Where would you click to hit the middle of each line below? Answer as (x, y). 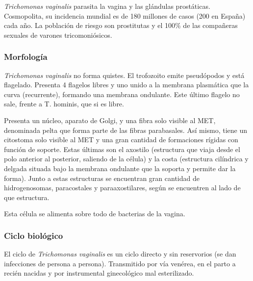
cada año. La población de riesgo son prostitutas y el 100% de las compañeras (121, 25)
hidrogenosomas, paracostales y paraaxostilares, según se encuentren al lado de (122, 188)
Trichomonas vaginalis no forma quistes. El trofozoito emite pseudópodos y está (124, 75)
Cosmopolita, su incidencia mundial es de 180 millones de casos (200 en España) (125, 15)
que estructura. (27, 197)
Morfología (26, 57)
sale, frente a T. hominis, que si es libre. (64, 104)
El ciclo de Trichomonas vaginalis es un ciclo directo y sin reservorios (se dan (120, 254)
